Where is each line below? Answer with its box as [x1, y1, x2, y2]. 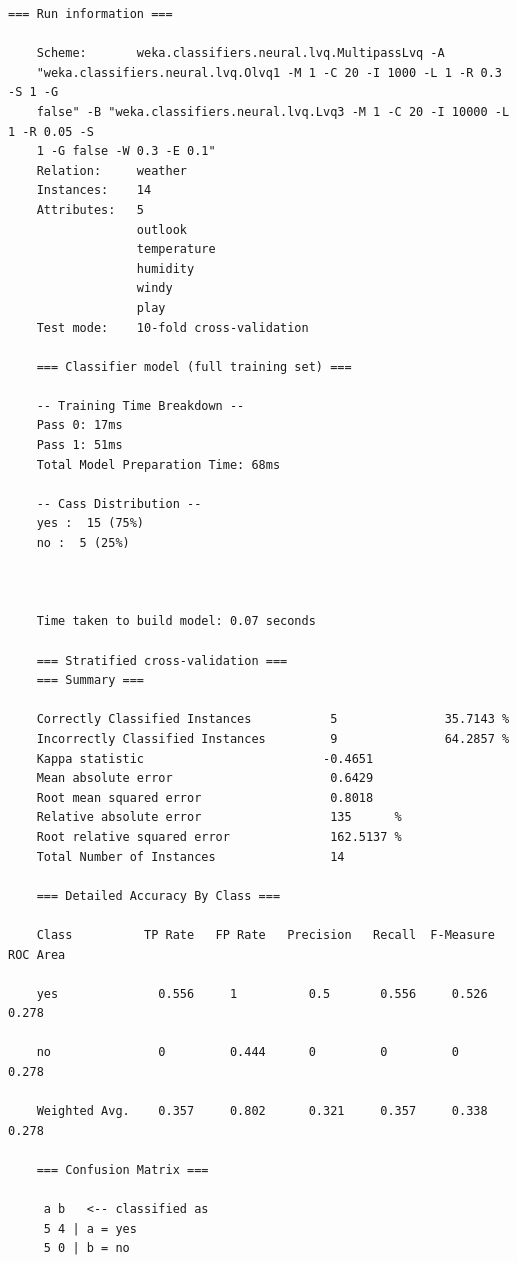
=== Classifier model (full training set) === [36, 359, 352, 374]
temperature [136, 242, 216, 257]
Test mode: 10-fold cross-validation [36, 320, 309, 335]
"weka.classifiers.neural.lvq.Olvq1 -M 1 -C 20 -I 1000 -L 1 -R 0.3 [36, 65, 502, 80]
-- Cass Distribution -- [36, 496, 202, 511]
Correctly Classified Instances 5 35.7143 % [36, 712, 510, 727]
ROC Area [8, 947, 66, 962]
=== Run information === [8, 7, 173, 21]
